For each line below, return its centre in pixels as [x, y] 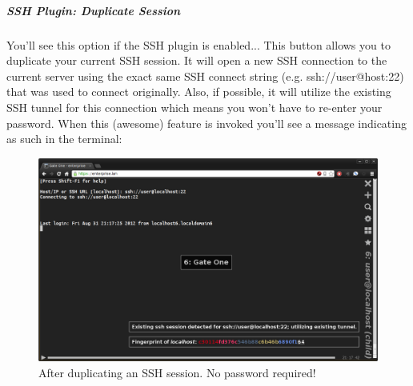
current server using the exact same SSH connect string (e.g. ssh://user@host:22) [205, 76]
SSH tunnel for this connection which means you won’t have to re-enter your [194, 107]
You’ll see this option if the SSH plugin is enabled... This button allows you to [198, 44]
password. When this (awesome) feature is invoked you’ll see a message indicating [206, 123]
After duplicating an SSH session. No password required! [177, 372]
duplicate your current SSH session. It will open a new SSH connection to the [197, 60]
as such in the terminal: [64, 139]
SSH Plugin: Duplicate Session [94, 10]
